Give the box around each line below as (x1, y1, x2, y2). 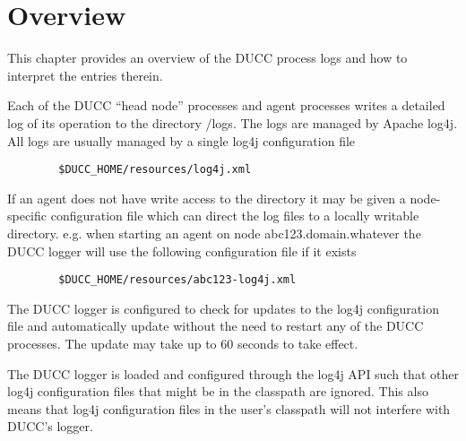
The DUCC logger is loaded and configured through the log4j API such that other (7, 364, 459, 383)
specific (7, 206, 47, 225)
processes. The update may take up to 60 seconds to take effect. (7, 333, 358, 352)
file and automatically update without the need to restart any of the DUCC (7, 316, 424, 335)
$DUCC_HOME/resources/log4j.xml (58, 163, 252, 177)
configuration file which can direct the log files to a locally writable (50, 206, 419, 225)
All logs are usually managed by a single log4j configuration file (7, 131, 356, 150)
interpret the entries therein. (7, 65, 163, 84)
